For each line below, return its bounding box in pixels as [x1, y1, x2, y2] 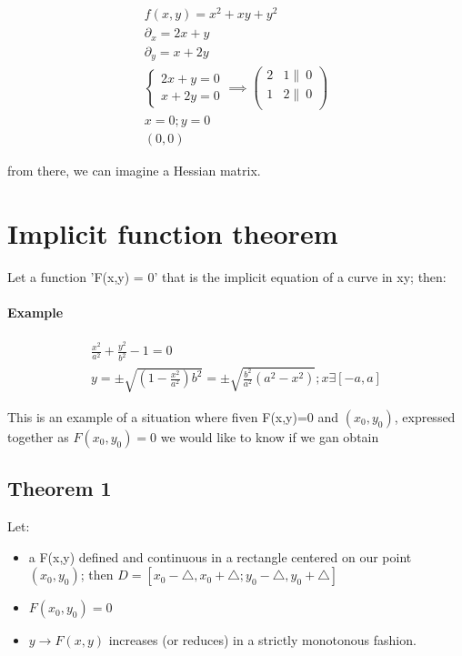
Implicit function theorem [7, 215, 338, 252]
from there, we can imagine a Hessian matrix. [7, 161, 261, 180]
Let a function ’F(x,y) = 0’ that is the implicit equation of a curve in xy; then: [7, 267, 447, 287]
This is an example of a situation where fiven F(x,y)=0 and [7, 407, 339, 426]
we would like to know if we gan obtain [160, 427, 379, 446]
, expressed [394, 407, 456, 426]
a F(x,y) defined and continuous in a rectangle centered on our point [28, 547, 412, 566]
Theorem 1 [7, 474, 112, 502]
